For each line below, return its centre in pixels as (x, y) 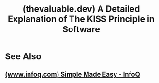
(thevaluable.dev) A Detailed (81, 9)
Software (81, 29)
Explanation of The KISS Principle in (81, 19)
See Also (23, 57)
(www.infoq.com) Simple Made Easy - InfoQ (72, 74)
